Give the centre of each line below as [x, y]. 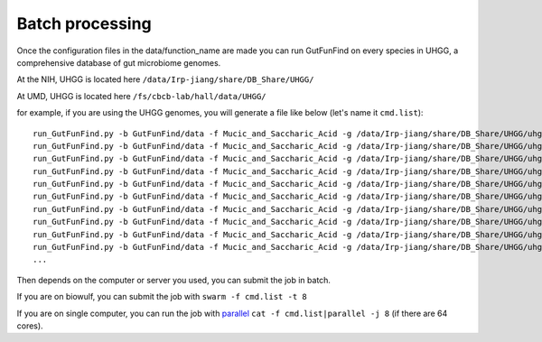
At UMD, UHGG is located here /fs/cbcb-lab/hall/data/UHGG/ [141, 96]
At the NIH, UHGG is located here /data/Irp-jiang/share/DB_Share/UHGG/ [165, 79]
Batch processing [84, 23]
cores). [30, 326]
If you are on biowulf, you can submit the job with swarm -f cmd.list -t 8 [162, 297]
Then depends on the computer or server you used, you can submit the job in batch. [174, 280]
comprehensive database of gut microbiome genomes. [119, 62]
